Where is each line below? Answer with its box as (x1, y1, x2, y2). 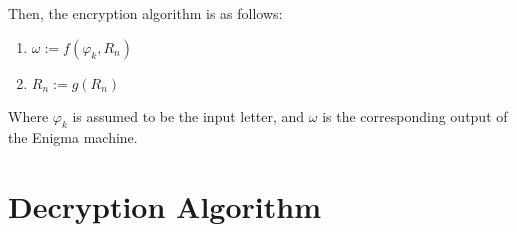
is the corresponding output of (322, 105, 508, 126)
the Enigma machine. (8, 127, 138, 148)
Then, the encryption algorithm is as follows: (8, 3, 283, 23)
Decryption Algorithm (8, 186, 321, 227)
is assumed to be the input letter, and (72, 105, 305, 126)
